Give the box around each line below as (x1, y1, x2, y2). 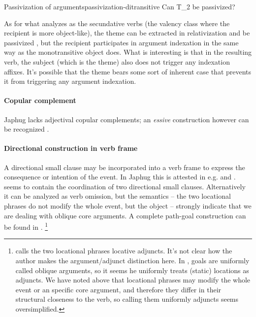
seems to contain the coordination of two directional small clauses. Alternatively (4, 181, 246, 191)
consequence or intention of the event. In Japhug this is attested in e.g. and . (4, 172, 236, 182)
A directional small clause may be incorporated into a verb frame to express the (4, 162, 245, 172)
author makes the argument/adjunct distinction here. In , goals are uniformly (15, 255, 250, 265)
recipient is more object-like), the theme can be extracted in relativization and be (4, 28, 250, 38)
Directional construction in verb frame (4, 143, 138, 153)
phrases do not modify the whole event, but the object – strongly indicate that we (4, 200, 252, 211)
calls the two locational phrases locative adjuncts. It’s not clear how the (15, 246, 232, 256)
